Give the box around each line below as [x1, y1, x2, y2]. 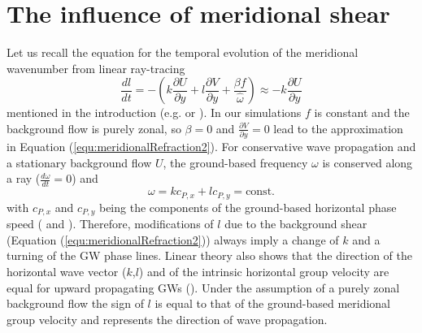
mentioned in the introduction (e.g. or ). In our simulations [7, 104, 302, 121]
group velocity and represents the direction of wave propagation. [7, 310, 328, 327]
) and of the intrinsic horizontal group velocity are [138, 262, 389, 279]
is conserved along [322, 154, 413, 171]
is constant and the [314, 104, 410, 121]
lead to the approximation [273, 119, 403, 136]
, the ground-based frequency [163, 154, 308, 171]
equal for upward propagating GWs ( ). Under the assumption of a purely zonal [7, 279, 400, 296]
